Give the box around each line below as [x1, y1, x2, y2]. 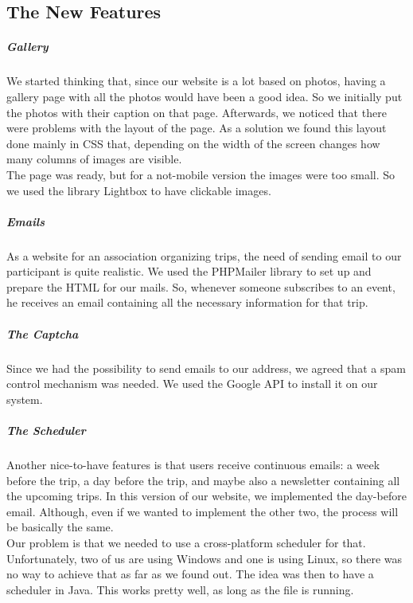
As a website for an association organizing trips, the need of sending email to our [6, 247, 402, 264]
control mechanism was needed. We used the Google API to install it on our [6, 375, 378, 392]
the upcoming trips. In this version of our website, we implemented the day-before [6, 487, 407, 504]
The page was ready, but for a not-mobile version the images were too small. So [6, 166, 395, 182]
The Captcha [6, 325, 79, 342]
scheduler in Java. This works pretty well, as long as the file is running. [6, 581, 354, 597]
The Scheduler [6, 421, 86, 438]
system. [6, 390, 43, 407]
